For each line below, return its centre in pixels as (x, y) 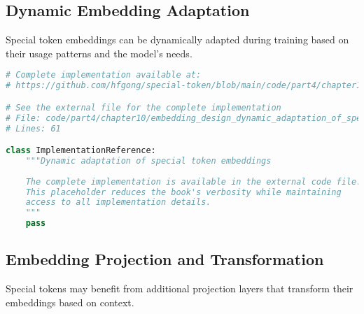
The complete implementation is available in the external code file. (194, 181)
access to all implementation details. (118, 202)
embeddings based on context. (70, 302)
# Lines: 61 (33, 128)
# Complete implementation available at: (104, 75)
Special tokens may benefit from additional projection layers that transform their (180, 288)
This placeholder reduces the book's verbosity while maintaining (183, 192)
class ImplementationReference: (81, 151)
